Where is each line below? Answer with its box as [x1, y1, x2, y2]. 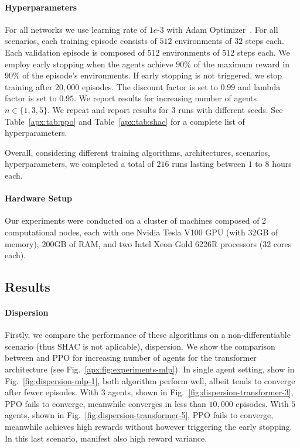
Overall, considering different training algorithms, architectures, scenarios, [5, 146, 270, 158]
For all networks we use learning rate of [5, 23, 146, 35]
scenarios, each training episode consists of [5, 35, 157, 47]
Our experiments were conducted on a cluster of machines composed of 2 [5, 214, 267, 227]
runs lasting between [172, 158, 246, 170]
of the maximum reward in [193, 57, 289, 70]
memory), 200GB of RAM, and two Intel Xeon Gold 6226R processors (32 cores [5, 237, 292, 249]
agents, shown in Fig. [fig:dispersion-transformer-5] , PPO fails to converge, [5, 409, 274, 421]
